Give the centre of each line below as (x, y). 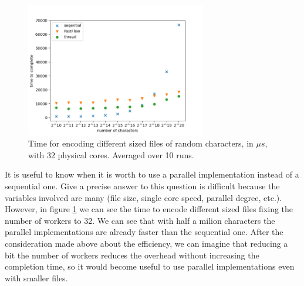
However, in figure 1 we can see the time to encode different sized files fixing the (149, 209)
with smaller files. (36, 278)
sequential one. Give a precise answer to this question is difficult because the (142, 185)
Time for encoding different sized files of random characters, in (141, 143)
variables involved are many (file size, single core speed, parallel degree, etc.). (143, 197)
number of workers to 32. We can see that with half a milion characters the (140, 220)
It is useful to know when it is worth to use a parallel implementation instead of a (152, 174)
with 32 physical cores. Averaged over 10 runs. (111, 154)
